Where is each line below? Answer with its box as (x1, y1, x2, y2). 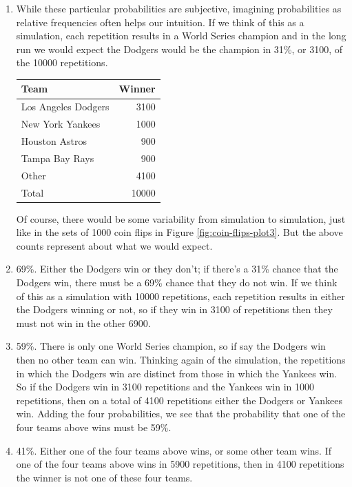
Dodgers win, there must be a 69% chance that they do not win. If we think (16, 275, 338, 289)
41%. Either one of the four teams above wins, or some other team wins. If (16, 443, 331, 457)
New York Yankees (21, 117, 101, 131)
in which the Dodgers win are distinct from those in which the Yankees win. (16, 366, 338, 380)
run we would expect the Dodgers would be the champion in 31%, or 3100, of (16, 41, 343, 56)
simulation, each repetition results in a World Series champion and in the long (16, 28, 346, 43)
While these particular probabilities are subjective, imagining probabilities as (16, 1, 342, 15)
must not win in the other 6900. (16, 315, 151, 330)
